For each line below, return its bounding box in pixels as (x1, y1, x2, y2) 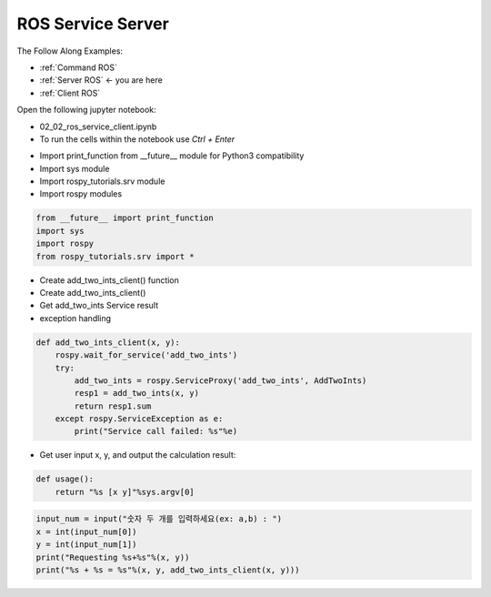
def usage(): (35, 474, 95, 484)
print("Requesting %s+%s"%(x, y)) (35, 551, 190, 562)
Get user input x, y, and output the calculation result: (39, 450, 236, 460)
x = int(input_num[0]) (35, 526, 137, 537)
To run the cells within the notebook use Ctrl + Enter (39, 133, 235, 145)
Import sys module (39, 163, 110, 174)
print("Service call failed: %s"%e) (74, 426, 238, 437)
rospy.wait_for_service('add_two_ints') (55, 350, 238, 360)
